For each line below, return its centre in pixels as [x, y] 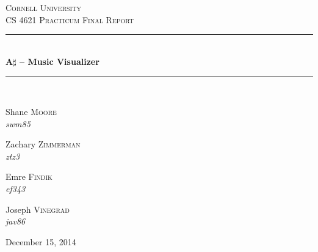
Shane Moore [31, 111]
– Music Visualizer [59, 61]
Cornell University [43, 7]
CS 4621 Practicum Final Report [70, 19]
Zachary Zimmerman [43, 144]
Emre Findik [29, 176]
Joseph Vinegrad [38, 209]
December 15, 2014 [41, 241]
